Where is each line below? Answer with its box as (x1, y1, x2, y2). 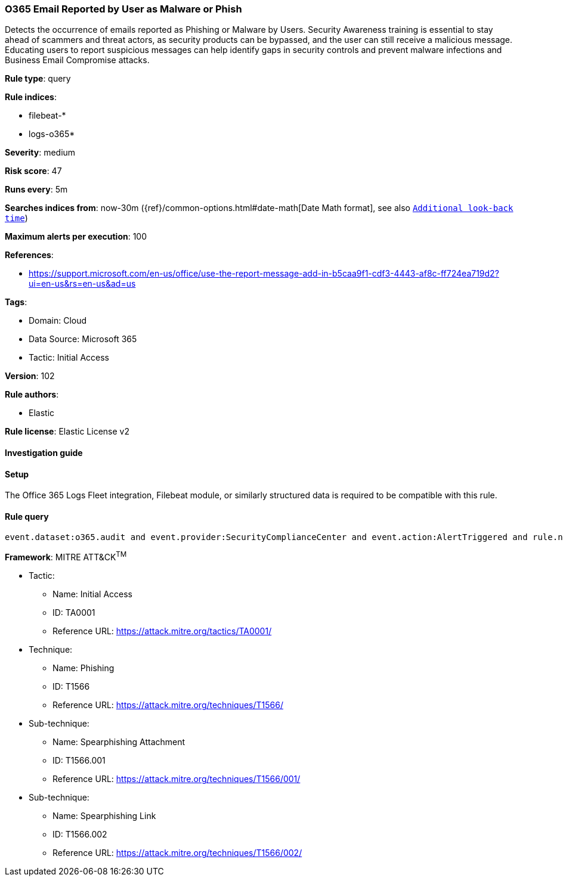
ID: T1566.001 (52, 755, 106, 766)
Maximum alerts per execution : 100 (5, 231, 147, 242)
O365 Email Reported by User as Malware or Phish (5, 3, 242, 15)
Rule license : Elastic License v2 (5, 426, 129, 437)
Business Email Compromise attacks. (5, 55, 150, 66)
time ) (5, 213, 28, 224)
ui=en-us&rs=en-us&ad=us (29, 278, 136, 289)
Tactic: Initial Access (29, 352, 109, 363)
